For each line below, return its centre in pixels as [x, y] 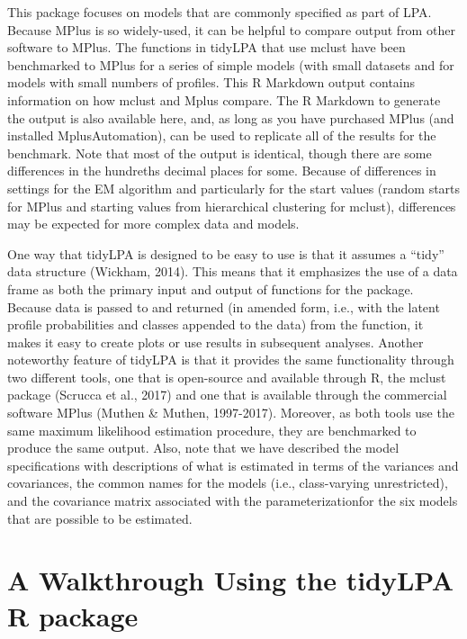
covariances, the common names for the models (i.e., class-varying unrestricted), [228, 483]
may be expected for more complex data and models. [153, 224]
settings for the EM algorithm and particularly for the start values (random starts [234, 188]
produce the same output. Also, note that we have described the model [203, 448]
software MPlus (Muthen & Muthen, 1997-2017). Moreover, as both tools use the [231, 413]
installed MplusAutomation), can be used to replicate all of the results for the [222, 135]
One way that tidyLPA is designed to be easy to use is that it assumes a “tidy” [226, 253]
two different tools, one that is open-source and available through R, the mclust [227, 377]
